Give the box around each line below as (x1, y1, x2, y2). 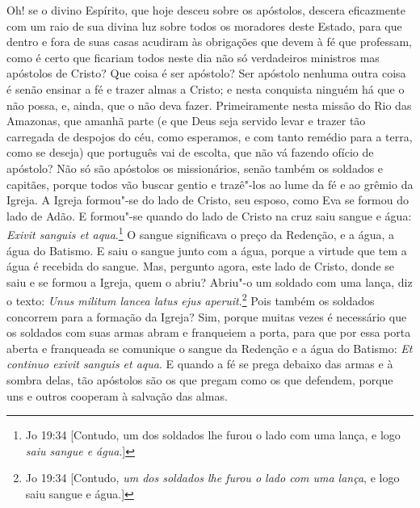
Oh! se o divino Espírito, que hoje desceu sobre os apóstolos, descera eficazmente (6, 2, 405, 18)
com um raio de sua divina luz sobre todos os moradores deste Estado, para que (6, 17, 402, 34)
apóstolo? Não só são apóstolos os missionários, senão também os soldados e (6, 159, 384, 176)
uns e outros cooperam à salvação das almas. (6, 387, 228, 404)
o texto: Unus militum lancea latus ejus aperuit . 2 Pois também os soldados (6, 290, 375, 309)
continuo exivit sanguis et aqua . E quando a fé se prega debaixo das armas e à (6, 355, 393, 372)
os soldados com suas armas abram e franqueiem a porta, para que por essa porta (6, 324, 411, 341)
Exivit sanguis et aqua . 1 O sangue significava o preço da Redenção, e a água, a (6, 224, 395, 242)
